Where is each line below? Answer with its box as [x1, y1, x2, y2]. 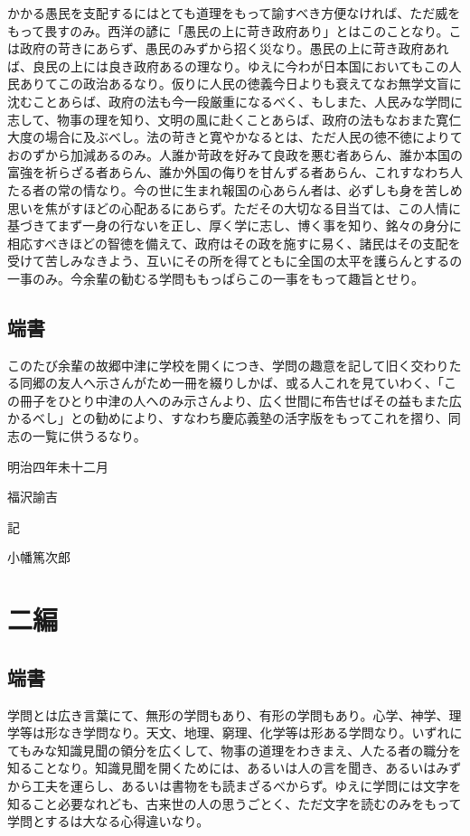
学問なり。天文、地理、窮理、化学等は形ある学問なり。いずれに [82, 723, 463, 742]
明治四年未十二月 [7, 456, 108, 475]
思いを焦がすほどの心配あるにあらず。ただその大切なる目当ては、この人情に [7, 198, 462, 217]
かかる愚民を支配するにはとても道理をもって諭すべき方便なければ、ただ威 [7, 4, 448, 22]
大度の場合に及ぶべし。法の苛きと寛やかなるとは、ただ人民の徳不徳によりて [7, 127, 463, 146]
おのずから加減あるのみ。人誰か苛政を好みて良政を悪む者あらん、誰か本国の [7, 145, 463, 164]
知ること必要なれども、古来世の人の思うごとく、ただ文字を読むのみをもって [7, 794, 462, 813]
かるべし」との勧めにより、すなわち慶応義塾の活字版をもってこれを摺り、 [7, 409, 448, 427]
